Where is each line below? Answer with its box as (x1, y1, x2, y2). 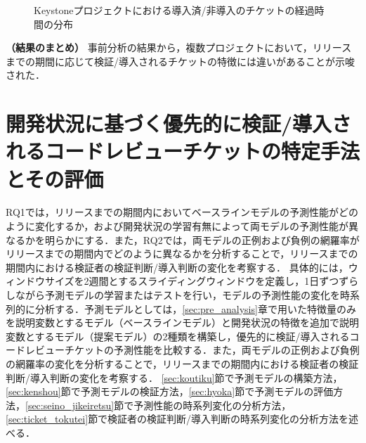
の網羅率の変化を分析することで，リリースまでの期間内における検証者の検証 (6, 357, 359, 371)
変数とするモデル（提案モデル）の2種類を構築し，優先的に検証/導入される (6, 328, 350, 343)
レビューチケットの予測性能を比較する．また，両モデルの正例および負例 (25, 342, 360, 357)
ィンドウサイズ (6, 274, 74, 288)
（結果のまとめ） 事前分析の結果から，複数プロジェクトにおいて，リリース (6, 40, 352, 55)
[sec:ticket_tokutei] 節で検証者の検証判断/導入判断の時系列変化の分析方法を (6, 411, 349, 426)
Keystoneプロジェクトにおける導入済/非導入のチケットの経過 (34, 3, 315, 17)
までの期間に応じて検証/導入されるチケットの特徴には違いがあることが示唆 (6, 53, 355, 68)
